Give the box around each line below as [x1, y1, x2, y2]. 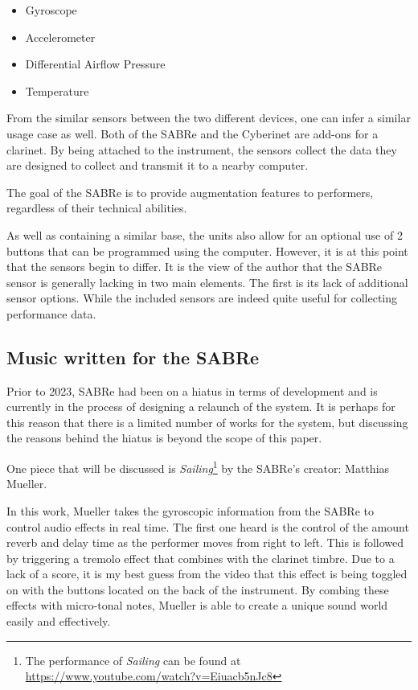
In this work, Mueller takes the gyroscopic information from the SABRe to [6, 502, 374, 519]
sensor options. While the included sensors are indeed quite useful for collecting [6, 290, 398, 306]
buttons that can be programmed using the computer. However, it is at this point [6, 242, 408, 259]
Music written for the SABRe [6, 344, 260, 369]
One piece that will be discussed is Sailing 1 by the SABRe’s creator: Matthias [6, 458, 390, 476]
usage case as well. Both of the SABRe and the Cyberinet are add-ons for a [6, 125, 379, 142]
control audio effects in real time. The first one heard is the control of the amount [6, 518, 409, 535]
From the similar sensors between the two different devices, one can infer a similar [6, 109, 411, 126]
